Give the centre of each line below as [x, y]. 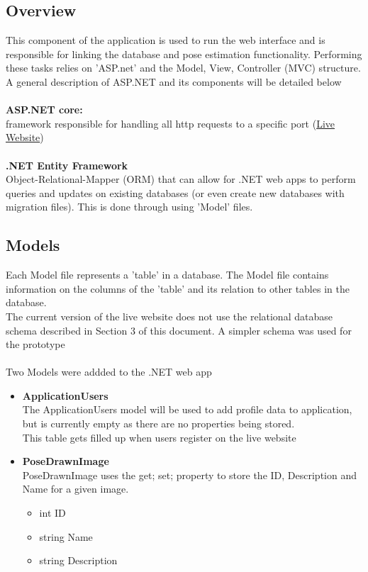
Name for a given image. [76, 489]
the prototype [35, 344]
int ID [52, 513]
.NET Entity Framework [67, 165]
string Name [66, 536]
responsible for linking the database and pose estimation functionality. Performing [184, 54]
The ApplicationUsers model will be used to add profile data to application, [187, 409]
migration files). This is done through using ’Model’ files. [129, 207]
